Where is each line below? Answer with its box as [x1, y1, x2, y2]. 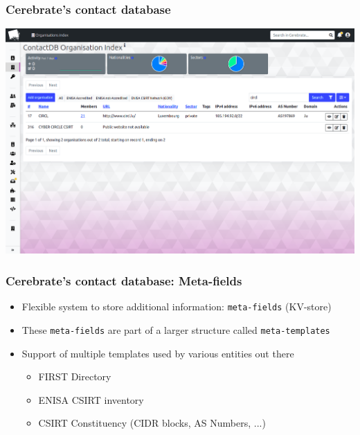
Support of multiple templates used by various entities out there [21, 346, 294, 360]
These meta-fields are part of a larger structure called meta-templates [21, 322, 330, 337]
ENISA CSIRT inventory [38, 392, 144, 407]
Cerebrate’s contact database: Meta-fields [6, 272, 242, 289]
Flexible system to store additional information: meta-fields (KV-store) [21, 299, 332, 314]
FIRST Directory [38, 369, 111, 384]
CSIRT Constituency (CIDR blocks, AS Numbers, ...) [38, 416, 266, 430]
